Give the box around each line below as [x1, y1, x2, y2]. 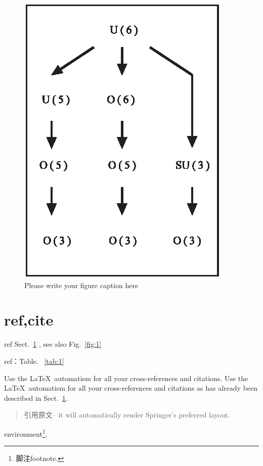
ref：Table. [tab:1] [4, 355, 64, 366]
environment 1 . [4, 427, 48, 439]
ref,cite [4, 309, 54, 330]
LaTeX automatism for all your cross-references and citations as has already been [4, 383, 258, 393]
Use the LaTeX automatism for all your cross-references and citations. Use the [4, 372, 248, 383]
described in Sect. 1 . [4, 392, 68, 403]
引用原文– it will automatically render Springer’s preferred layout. [24, 409, 230, 420]
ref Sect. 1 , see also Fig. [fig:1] [4, 339, 102, 349]
